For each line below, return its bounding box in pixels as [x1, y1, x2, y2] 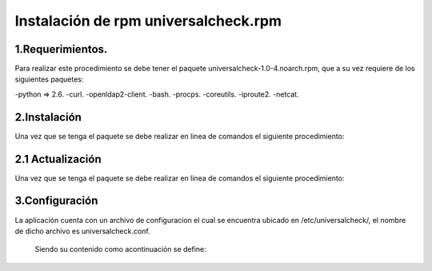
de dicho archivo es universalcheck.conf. [14, 226, 151, 236]
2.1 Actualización [14, 152, 102, 165]
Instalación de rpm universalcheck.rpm [14, 12, 282, 30]
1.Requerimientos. [14, 42, 108, 56]
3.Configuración [14, 194, 98, 208]
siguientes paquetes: [14, 74, 84, 84]
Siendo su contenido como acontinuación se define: [34, 245, 207, 254]
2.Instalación [14, 110, 82, 124]
